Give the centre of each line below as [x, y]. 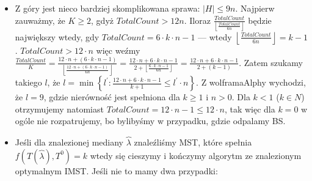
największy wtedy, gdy [57, 36]
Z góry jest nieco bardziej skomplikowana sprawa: [107, 8]
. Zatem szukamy [271, 62]
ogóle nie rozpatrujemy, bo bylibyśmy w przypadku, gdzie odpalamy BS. [150, 121]
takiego [28, 82]
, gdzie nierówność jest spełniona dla [112, 97]
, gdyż [102, 20]
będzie [260, 20]
